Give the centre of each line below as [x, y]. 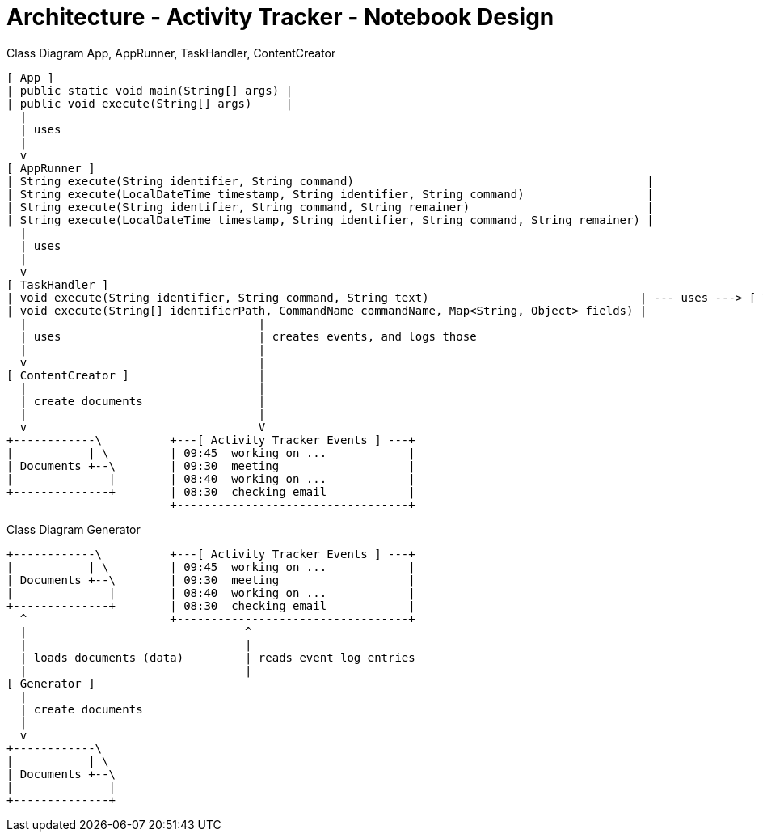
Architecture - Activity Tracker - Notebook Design [280, 17]
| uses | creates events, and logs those [248, 336]
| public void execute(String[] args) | [150, 103]
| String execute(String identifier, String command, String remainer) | [330, 207]
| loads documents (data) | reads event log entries [217, 657]
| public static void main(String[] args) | [150, 90]
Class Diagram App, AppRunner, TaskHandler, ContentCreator [171, 53]
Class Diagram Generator [74, 529]
